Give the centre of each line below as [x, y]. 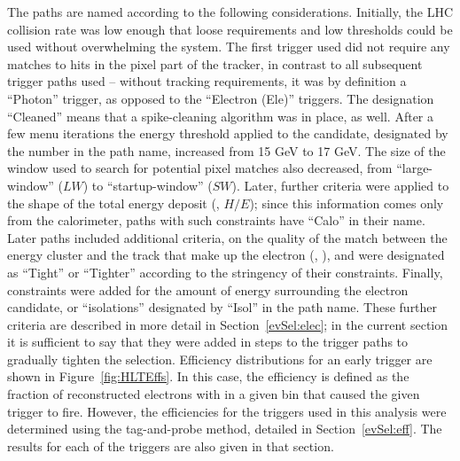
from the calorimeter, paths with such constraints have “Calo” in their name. [216, 220]
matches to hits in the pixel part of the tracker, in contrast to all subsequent [215, 63]
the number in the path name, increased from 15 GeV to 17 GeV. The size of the [226, 150]
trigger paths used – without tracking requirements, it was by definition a [207, 81]
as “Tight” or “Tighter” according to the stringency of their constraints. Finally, [225, 272]
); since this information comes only [347, 203]
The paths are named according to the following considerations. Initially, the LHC [230, 12]
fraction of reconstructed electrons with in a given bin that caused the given [214, 394]
